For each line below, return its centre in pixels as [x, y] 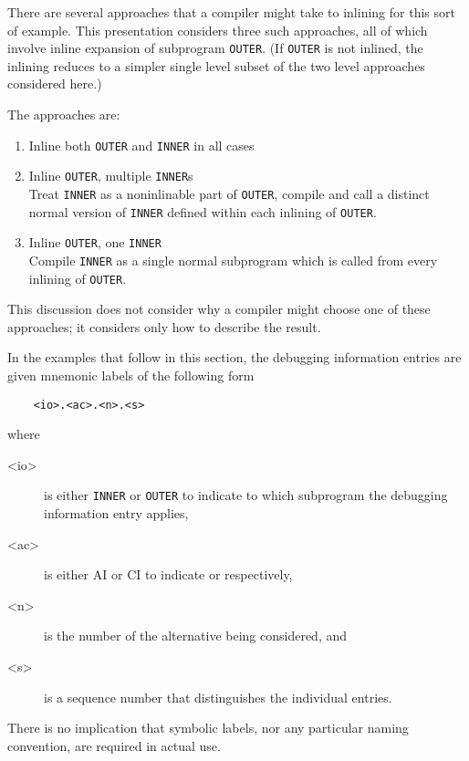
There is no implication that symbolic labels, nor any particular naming [208, 728]
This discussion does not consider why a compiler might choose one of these [219, 309]
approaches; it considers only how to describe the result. [164, 326]
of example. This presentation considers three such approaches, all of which [218, 30]
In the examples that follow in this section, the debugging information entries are [234, 357]
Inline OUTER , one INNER [95, 242]
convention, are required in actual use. [114, 745]
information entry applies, [116, 513]
